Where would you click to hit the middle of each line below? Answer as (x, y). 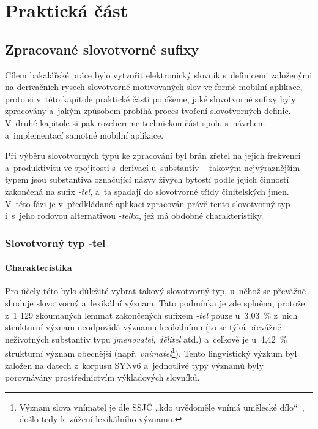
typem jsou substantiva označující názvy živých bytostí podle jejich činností (147, 179)
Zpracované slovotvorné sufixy (102, 49)
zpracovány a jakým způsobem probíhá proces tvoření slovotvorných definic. (148, 111)
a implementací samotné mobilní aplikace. (84, 135)
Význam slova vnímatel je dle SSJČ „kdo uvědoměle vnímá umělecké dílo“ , (162, 407)
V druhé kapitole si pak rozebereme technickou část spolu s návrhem (135, 122)
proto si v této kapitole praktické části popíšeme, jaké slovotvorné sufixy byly (150, 98)
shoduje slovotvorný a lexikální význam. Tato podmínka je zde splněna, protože (155, 302)
